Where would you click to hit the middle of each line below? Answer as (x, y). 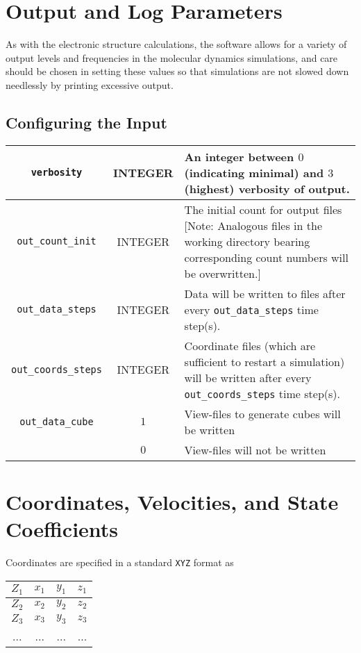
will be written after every (248, 377)
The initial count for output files (263, 209)
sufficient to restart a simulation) (265, 361)
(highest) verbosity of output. (267, 188)
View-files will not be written (255, 449)
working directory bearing (247, 241)
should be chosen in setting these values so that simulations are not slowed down (177, 71)
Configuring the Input (86, 122)
